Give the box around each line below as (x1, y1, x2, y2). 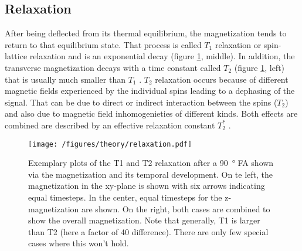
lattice (5, 50, 28, 62)
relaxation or (215, 38, 262, 50)
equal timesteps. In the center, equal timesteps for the (28, 191, 222, 203)
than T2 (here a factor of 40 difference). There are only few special (28, 225, 269, 238)
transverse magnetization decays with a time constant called (5, 61, 221, 73)
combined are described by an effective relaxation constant (5, 118, 215, 131)
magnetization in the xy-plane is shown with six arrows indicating (28, 179, 265, 192)
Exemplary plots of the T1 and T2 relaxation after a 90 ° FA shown (28, 157, 274, 169)
